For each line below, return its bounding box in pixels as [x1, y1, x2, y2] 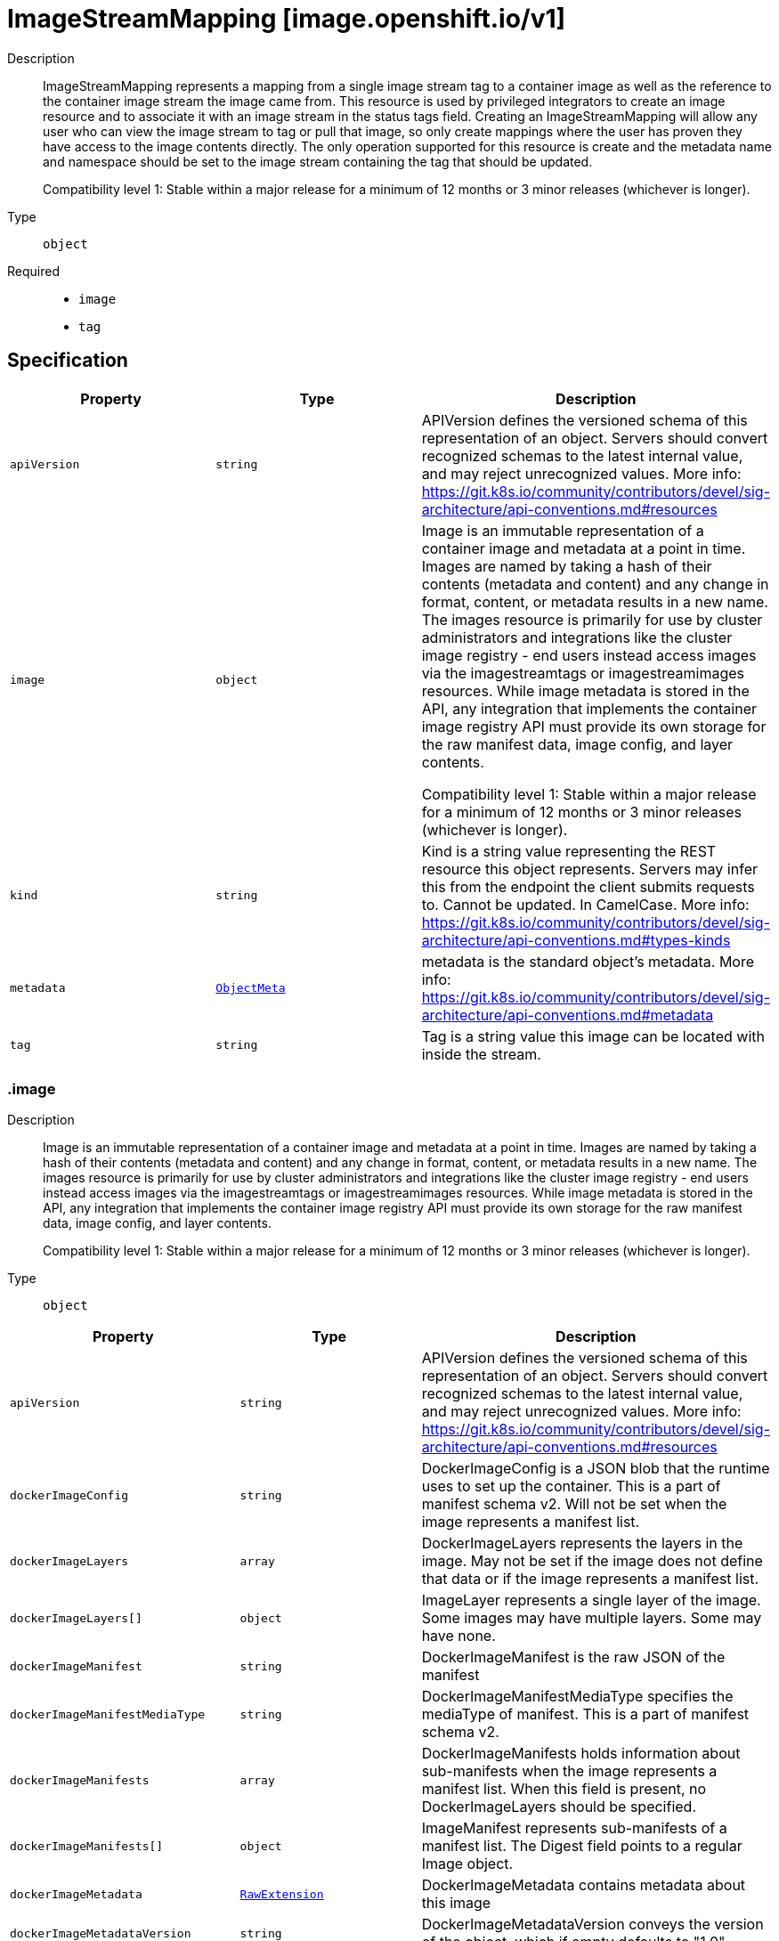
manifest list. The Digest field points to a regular [421, 1837, 742, 1856]
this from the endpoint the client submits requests [421, 877, 755, 896]
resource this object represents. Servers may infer [421, 859, 758, 878]
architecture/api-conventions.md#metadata [421, 1005, 714, 1024]
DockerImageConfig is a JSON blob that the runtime [421, 1459, 770, 1478]
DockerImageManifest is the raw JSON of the [421, 1648, 726, 1667]
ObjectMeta [215, 981, 286, 995]
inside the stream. [421, 1044, 541, 1063]
